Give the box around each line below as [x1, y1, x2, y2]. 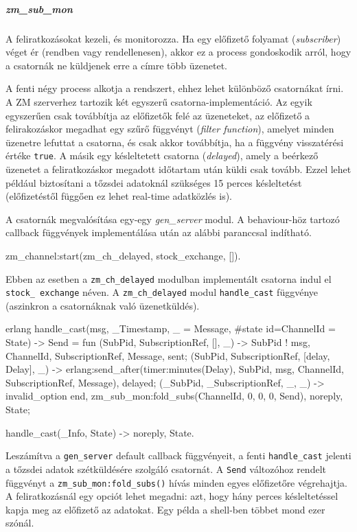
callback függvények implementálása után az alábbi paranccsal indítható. [5, 225, 312, 240]
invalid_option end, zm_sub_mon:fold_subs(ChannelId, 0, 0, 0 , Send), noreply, [5, 389, 343, 403]
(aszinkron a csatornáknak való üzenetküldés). [5, 298, 200, 312]
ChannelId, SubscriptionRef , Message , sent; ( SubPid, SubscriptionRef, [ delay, [5, 348, 330, 362]
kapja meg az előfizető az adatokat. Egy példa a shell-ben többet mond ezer [5, 502, 325, 516]
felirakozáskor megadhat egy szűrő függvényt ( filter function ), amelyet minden [5, 122, 334, 136]
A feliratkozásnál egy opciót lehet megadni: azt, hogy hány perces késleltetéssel [5, 489, 338, 503]
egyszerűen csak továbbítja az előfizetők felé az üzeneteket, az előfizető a [5, 108, 310, 122]
